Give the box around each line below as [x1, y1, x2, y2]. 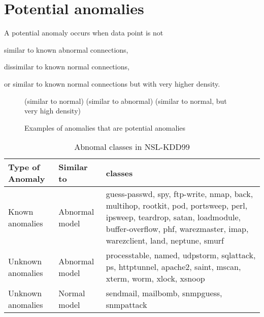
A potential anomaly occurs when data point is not [4, 27, 163, 38]
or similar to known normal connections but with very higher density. [4, 78, 220, 89]
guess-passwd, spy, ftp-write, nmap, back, [106, 188, 253, 200]
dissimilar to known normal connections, [4, 61, 129, 72]
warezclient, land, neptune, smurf [106, 234, 224, 247]
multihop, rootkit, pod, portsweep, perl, [106, 200, 248, 212]
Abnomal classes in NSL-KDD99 [74, 141, 190, 153]
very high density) [24, 105, 81, 116]
